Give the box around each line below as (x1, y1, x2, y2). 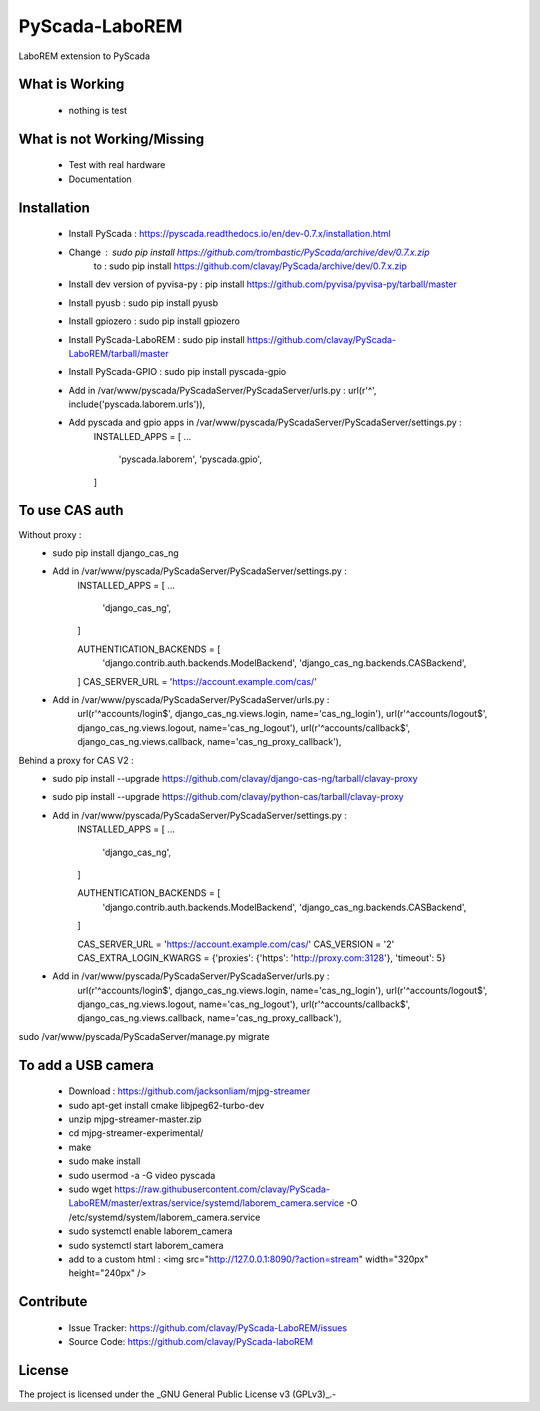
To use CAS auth (18, 502, 124, 519)
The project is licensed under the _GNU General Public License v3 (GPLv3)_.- (18, 1388, 337, 1400)
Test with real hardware (68, 159, 166, 171)
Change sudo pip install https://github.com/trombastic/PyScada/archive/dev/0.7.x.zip (68, 246, 430, 258)
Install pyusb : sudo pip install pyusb (68, 296, 219, 309)
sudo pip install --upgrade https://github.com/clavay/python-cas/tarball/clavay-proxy (52, 791, 404, 803)
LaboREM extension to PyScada (18, 50, 150, 62)
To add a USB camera (18, 1056, 154, 1074)
